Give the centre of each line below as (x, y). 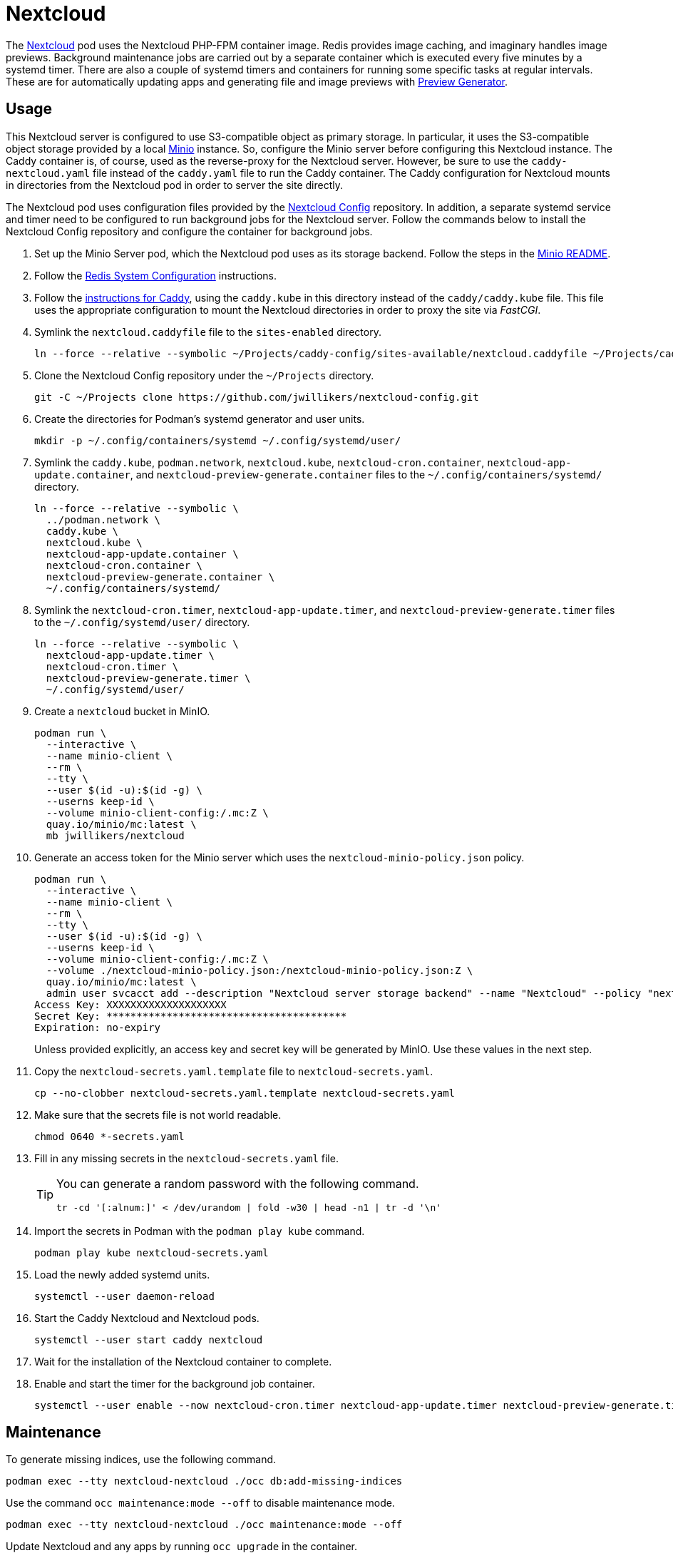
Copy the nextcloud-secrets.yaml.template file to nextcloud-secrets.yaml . (234, 1071)
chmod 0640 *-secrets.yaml (109, 1136)
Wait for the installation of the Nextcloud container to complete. (183, 1361)
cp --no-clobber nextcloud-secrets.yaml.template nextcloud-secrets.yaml (245, 1093)
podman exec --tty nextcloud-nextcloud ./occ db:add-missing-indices (204, 1481)
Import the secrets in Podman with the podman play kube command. (200, 1231)
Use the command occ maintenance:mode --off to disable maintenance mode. (200, 1503)
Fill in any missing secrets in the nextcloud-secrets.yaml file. (186, 1158)
